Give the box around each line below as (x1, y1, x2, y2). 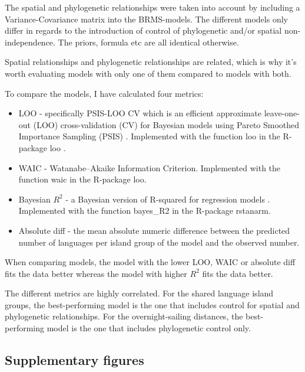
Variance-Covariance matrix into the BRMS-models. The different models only (5, 12, 288, 25)
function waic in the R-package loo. (18, 173, 147, 185)
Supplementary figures (5, 351, 144, 369)
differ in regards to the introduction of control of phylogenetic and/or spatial (5, 24, 282, 37)
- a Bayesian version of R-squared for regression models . (65, 192, 270, 205)
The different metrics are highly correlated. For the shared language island (5, 287, 274, 299)
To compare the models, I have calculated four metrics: (5, 87, 204, 99)
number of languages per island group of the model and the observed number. (18, 236, 300, 248)
